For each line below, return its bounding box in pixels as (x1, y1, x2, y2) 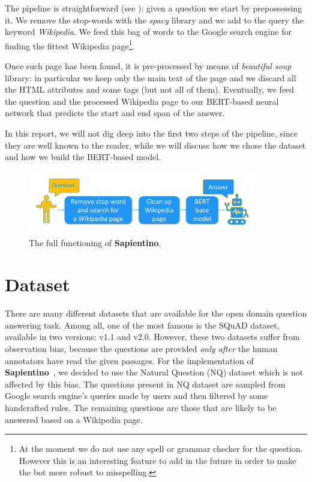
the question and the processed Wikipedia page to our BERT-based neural (5, 94, 279, 107)
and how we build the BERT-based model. (5, 150, 161, 163)
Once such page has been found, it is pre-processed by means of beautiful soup (5, 60, 292, 72)
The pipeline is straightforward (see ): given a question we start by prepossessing (5, 2, 302, 14)
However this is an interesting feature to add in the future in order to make (19, 454, 296, 466)
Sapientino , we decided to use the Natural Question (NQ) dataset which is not (5, 366, 304, 378)
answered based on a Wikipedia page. (5, 413, 143, 425)
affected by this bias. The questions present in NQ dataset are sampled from (5, 377, 286, 390)
